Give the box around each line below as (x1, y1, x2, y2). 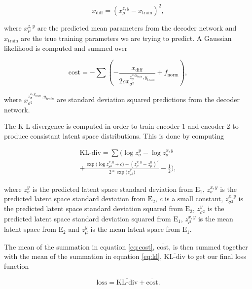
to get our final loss (187, 251, 246, 261)
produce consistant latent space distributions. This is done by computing (4, 130, 224, 141)
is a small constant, (165, 193, 223, 204)
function (4, 260, 29, 271)
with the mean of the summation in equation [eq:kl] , (4, 251, 162, 261)
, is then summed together (169, 241, 248, 252)
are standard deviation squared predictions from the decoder (57, 94, 240, 105)
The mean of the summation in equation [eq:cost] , (4, 241, 155, 252)
